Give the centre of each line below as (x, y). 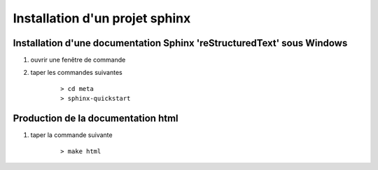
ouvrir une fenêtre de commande (78, 60)
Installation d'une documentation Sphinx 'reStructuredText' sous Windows (180, 43)
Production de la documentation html (96, 119)
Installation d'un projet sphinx (102, 18)
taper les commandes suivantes (76, 73)
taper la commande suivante (71, 135)
